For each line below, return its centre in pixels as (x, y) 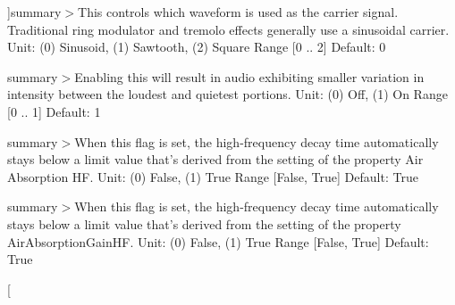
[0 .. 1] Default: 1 (54, 111)
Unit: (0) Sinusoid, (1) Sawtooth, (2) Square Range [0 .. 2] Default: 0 (197, 47)
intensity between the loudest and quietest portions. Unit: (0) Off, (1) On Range (227, 94)
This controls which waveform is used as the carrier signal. (238, 12)
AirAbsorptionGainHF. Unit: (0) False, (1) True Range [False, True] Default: (218, 241)
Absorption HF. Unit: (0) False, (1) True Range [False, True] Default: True (213, 176)
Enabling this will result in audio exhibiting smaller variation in (249, 76)
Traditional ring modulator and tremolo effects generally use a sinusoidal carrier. (228, 29)
